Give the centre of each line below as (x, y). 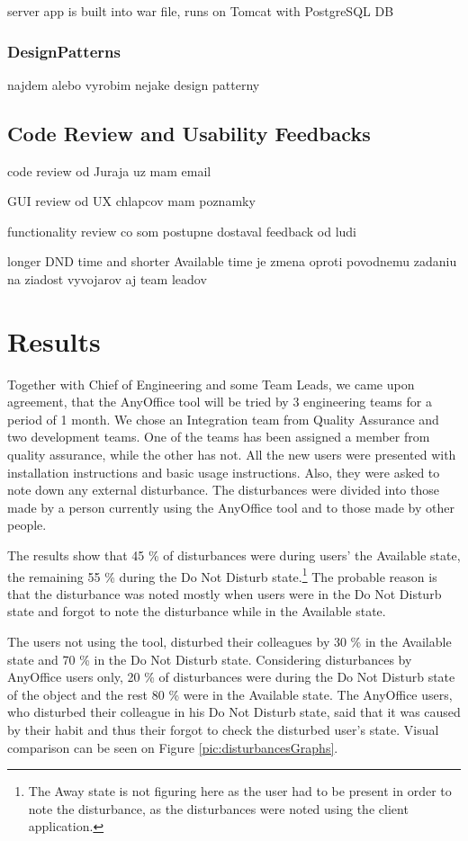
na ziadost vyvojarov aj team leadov (107, 278)
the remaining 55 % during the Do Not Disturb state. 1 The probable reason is (222, 575)
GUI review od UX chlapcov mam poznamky (131, 201)
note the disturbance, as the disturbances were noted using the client (218, 808)
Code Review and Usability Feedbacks (189, 133)
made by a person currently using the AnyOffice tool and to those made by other (231, 507)
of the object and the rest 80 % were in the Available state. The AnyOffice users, (230, 694)
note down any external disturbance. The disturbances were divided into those (223, 490)
